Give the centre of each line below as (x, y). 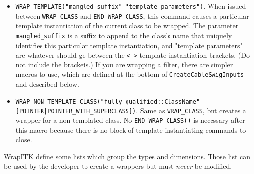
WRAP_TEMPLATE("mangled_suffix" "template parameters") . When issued (131, 6)
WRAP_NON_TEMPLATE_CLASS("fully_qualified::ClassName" (108, 101)
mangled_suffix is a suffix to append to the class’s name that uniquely (124, 35)
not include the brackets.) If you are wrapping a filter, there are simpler (124, 64)
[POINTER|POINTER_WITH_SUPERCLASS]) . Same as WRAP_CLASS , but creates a (131, 110)
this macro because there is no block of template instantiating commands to (131, 130)
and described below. (47, 84)
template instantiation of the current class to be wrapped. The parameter (127, 26)
